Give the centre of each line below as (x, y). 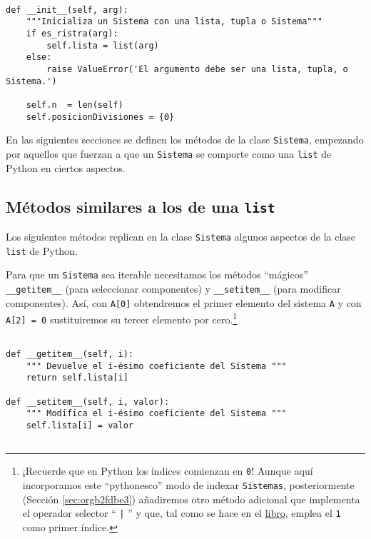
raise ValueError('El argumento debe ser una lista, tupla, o (197, 69)
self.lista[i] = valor (80, 426)
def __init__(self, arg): (67, 10)
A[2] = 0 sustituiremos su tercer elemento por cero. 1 (122, 318)
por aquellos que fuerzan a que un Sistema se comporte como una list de (169, 153)
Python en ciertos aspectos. (66, 167)
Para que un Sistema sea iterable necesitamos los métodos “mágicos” (157, 274)
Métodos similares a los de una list (141, 206)
